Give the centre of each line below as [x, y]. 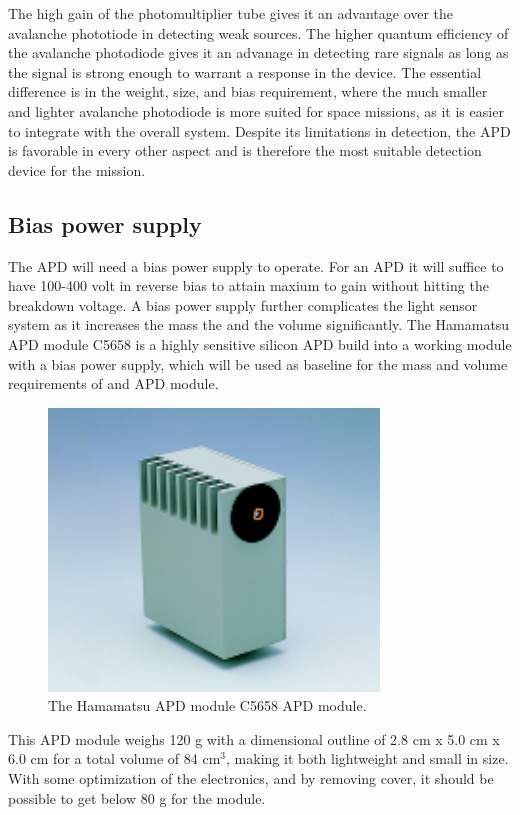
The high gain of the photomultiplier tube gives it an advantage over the [231, 13]
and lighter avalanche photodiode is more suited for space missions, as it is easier [256, 110]
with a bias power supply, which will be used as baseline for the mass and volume [258, 363]
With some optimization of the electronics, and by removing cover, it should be [251, 778]
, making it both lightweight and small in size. [367, 758]
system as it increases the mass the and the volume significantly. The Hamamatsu [259, 324]
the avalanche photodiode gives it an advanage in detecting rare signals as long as [258, 52]
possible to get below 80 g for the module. [137, 797]
